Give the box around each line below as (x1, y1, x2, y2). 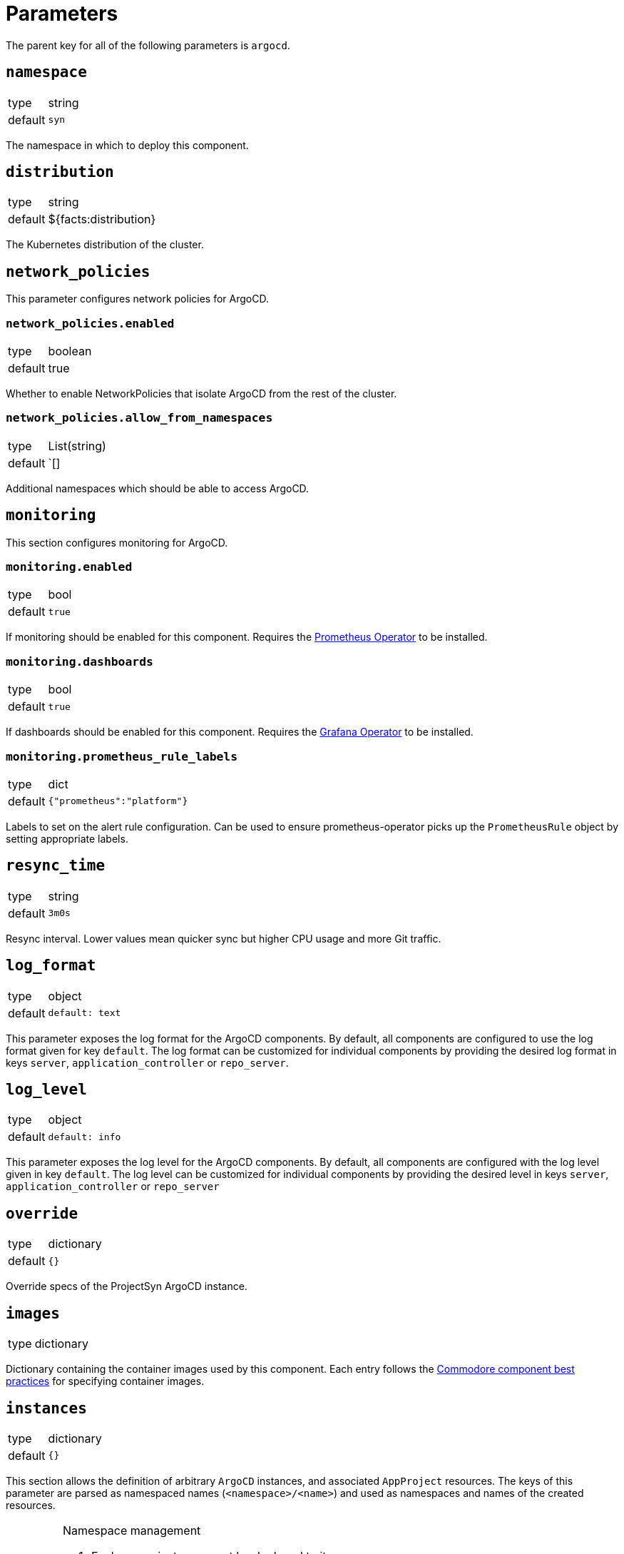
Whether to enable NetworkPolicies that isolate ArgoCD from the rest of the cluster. (6, 387, 397, 400)
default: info (48, 1131, 121, 1142)
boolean (48, 344, 92, 359)
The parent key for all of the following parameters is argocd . (6, 39, 290, 51)
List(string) (48, 438, 106, 453)
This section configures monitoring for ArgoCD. (6, 536, 228, 549)
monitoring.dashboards (6, 654, 153, 669)
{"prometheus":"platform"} (48, 796, 188, 807)
